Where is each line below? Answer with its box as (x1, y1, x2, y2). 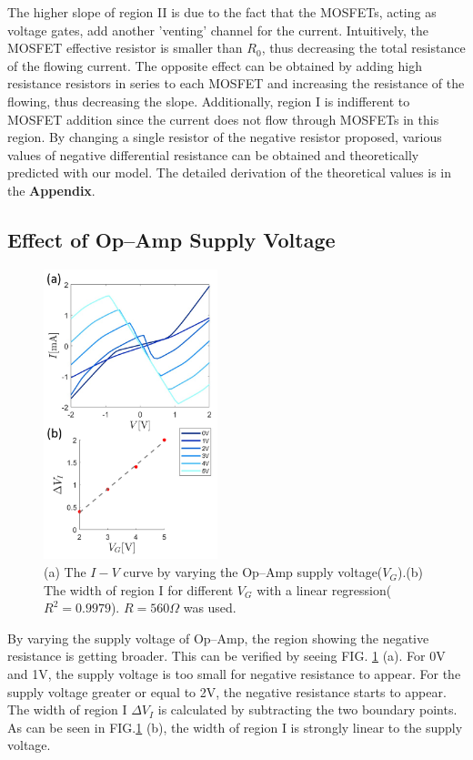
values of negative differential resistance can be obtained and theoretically (7, 145, 419, 164)
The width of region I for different (44, 580, 234, 599)
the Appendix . (7, 180, 96, 199)
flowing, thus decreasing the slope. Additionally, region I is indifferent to (7, 91, 410, 110)
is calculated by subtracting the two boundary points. (157, 700, 458, 719)
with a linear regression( (257, 580, 392, 599)
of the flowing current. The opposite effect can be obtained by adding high (7, 56, 422, 75)
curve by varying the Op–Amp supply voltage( (123, 562, 383, 582)
